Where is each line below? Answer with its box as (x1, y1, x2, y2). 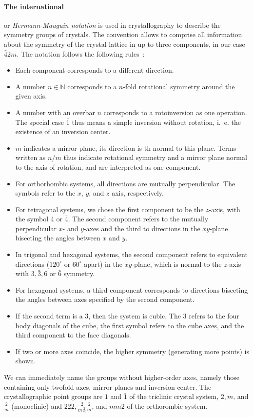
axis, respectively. (112, 188, 164, 198)
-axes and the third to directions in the (84, 223, 200, 233)
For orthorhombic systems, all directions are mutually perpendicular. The (15, 178, 235, 188)
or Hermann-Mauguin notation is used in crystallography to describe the (4, 20, 221, 30)
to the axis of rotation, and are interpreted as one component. (15, 161, 201, 172)
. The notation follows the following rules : (17, 48, 145, 59)
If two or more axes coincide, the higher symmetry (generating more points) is (15, 346, 250, 356)
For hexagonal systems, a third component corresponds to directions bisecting (15, 284, 248, 295)
